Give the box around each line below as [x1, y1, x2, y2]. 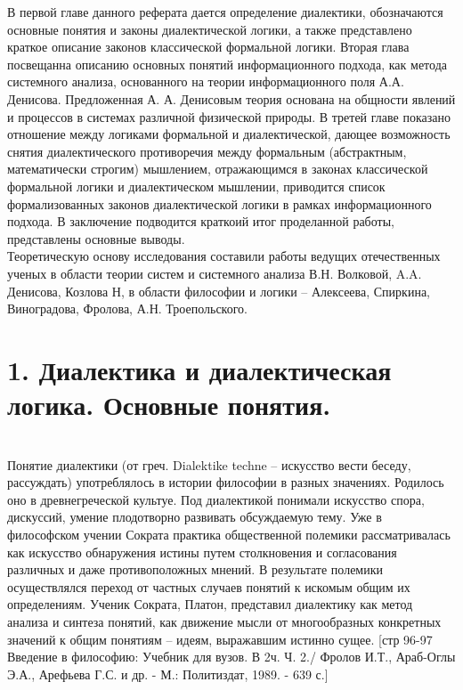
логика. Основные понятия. [7, 386, 331, 423]
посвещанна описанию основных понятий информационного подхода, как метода [7, 54, 447, 73]
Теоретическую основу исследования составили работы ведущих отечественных [7, 247, 441, 265]
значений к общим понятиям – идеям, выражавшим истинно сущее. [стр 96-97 [7, 629, 433, 648]
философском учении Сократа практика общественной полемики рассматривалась [7, 524, 451, 543]
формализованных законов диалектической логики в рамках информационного [7, 194, 432, 213]
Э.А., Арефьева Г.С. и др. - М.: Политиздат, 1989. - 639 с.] [7, 664, 329, 683]
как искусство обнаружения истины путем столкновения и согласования [7, 542, 397, 561]
